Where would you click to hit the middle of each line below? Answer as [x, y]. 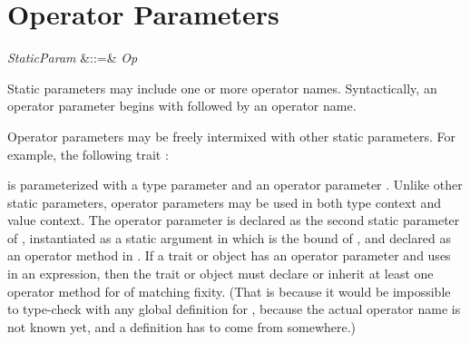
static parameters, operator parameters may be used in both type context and [225, 202]
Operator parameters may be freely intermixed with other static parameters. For [231, 136]
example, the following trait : [88, 154]
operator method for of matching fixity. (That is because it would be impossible [229, 291]
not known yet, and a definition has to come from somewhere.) [182, 326]
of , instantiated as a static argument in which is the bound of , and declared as [229, 237]
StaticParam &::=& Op [73, 58]
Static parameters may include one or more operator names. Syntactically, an [222, 88]
